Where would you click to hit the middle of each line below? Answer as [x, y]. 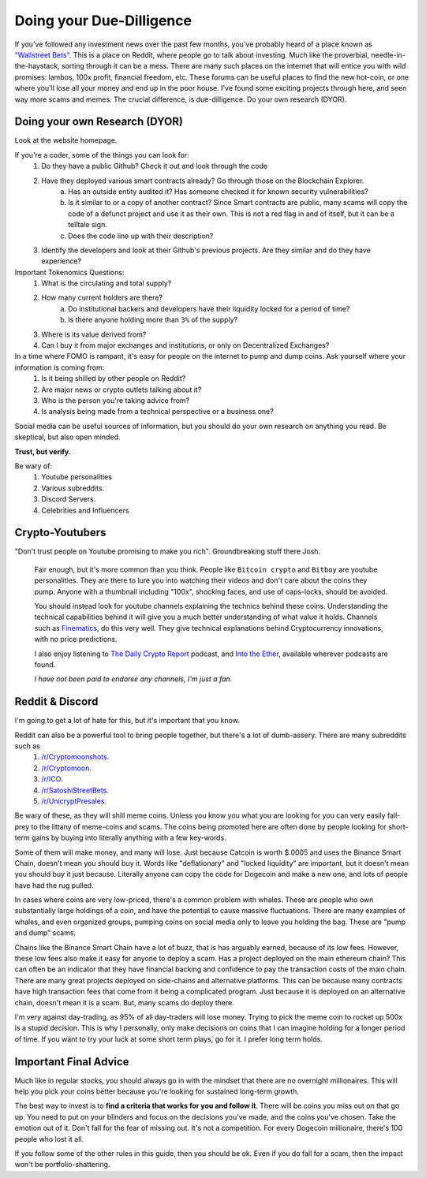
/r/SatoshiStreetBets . [75, 790]
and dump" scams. [45, 933]
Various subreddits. [73, 488]
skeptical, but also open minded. [67, 437]
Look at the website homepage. [66, 140]
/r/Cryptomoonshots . [75, 757]
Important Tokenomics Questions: [69, 272]
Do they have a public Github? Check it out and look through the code [155, 166]
